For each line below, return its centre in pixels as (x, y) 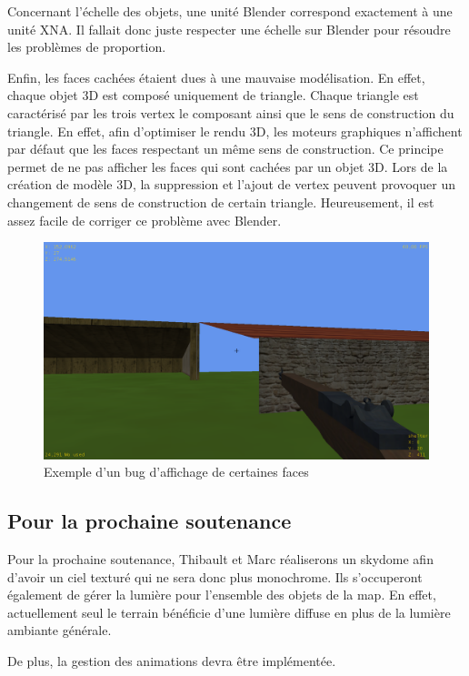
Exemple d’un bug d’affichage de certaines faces (176, 472)
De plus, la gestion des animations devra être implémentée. (172, 660)
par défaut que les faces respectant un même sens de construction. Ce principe (225, 149)
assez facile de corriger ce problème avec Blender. (145, 220)
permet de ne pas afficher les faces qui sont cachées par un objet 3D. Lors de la (228, 166)
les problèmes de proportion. (87, 47)
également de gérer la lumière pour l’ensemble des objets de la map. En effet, (222, 595)
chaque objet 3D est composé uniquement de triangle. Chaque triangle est (213, 95)
